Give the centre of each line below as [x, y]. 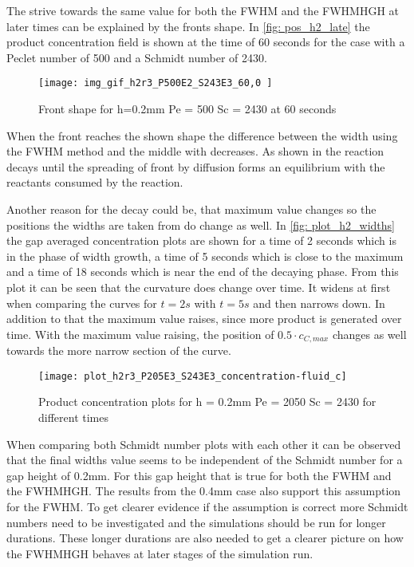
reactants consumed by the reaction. [95, 182]
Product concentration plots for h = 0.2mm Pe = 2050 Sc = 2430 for [207, 402]
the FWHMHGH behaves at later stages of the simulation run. [160, 553]
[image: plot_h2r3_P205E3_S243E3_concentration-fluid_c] [193, 376]
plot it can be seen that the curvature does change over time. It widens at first [199, 287]
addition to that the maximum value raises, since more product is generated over [204, 319]
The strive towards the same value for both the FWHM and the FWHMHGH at [203, 10]
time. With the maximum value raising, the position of [140, 334]
